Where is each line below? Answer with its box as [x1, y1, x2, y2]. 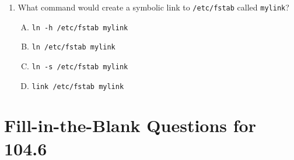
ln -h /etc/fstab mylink [32, 23, 128, 32]
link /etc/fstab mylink [32, 82, 124, 91]
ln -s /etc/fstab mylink [32, 62, 128, 71]
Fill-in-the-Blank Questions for [4, 113, 256, 137]
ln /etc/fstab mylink [32, 43, 116, 52]
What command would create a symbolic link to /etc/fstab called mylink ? [17, 1, 289, 13]
